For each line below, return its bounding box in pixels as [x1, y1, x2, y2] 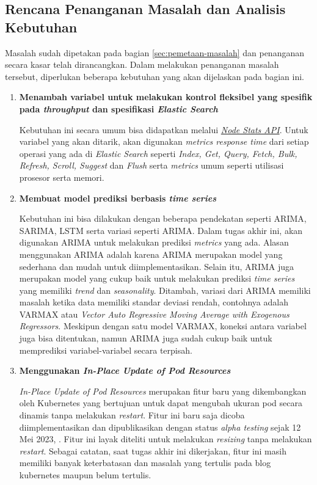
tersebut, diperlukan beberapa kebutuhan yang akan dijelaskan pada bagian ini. [5, 70, 304, 82]
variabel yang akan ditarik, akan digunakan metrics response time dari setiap [19, 135, 309, 148]
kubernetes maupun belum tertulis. [19, 469, 151, 481]
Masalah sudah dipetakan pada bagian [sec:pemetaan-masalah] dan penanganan [5, 46, 304, 59]
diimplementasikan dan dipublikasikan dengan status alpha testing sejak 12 [19, 420, 301, 433]
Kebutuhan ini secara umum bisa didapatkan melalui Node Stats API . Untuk [19, 123, 308, 136]
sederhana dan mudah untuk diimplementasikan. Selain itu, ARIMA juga [19, 260, 294, 272]
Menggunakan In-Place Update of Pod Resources [19, 364, 231, 377]
